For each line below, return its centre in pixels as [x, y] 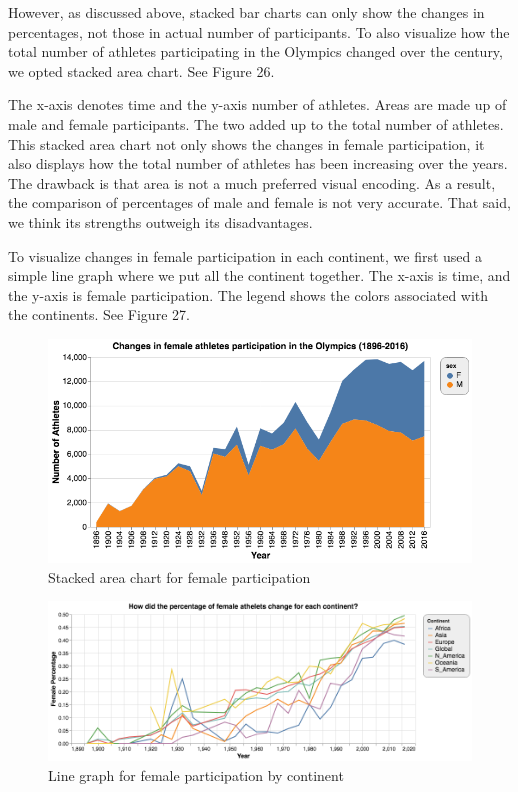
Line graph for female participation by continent [196, 774]
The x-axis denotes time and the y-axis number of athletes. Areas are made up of [257, 104]
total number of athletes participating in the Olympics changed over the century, [255, 51]
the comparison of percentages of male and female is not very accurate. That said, [259, 202]
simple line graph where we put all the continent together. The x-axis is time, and [259, 275]
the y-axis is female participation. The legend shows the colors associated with [248, 294]
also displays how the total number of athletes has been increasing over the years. [258, 163]
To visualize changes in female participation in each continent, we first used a [245, 255]
